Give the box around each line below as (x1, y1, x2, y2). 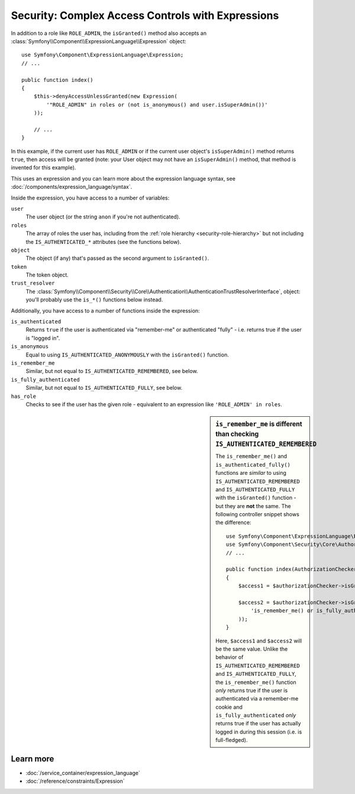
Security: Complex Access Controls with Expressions (11, 9, 279, 22)
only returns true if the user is (215, 687, 288, 694)
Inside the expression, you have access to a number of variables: (11, 194, 170, 201)
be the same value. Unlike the (215, 645, 288, 652)
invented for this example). (11, 164, 76, 171)
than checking (215, 430, 259, 438)
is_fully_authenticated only (215, 712, 296, 719)
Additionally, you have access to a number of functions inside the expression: (11, 307, 201, 314)
